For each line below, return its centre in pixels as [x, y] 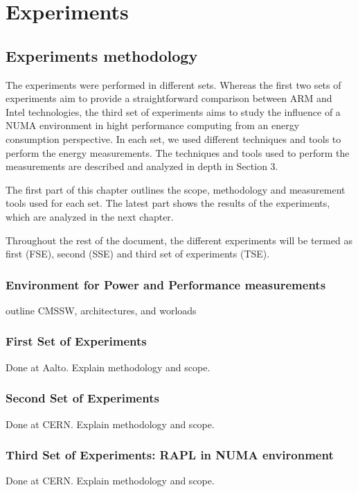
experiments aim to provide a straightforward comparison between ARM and [169, 98]
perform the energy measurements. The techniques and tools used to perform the [178, 152]
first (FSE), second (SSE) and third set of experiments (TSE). [138, 254]
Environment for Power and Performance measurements [166, 284]
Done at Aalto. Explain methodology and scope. [108, 367]
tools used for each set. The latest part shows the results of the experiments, [168, 203]
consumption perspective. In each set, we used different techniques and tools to [173, 138]
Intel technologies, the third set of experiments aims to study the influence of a [173, 111]
